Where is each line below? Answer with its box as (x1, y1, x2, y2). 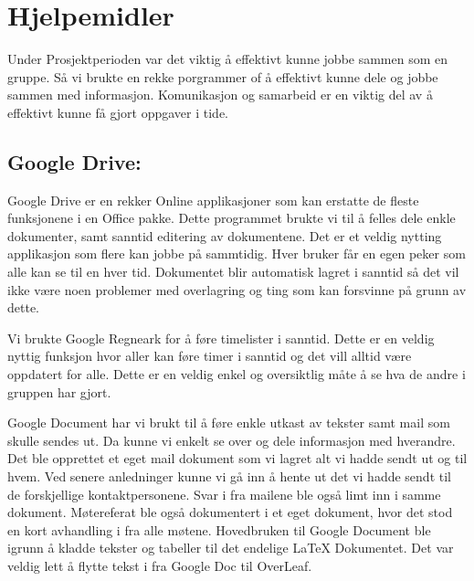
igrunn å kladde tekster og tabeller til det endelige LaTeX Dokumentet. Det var (7, 538, 454, 557)
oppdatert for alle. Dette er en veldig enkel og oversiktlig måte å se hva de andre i (7, 364, 466, 384)
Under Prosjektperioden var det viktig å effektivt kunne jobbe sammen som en (7, 49, 448, 69)
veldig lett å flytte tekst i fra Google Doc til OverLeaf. (7, 555, 312, 575)
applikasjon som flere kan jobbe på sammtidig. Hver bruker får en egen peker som (7, 244, 466, 263)
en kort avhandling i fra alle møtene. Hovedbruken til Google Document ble (7, 520, 431, 539)
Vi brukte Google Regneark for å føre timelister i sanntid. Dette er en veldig (7, 328, 435, 347)
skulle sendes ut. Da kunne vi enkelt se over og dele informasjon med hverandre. (7, 430, 456, 449)
